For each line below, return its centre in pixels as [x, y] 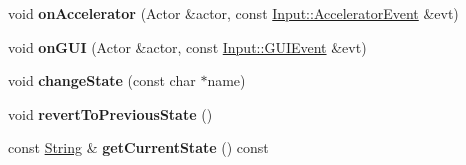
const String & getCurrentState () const [138, 147]
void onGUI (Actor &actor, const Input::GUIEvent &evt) [187, 46]
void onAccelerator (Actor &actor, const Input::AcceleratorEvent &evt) [233, 13]
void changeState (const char [102, 80]
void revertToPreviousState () [110, 113]
